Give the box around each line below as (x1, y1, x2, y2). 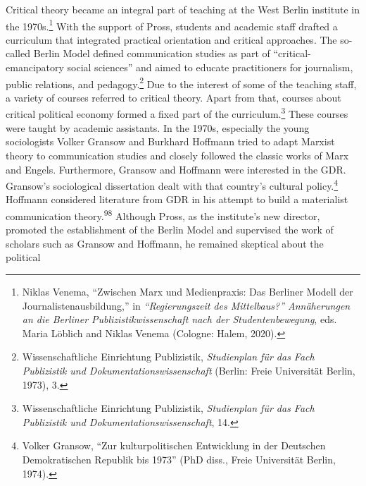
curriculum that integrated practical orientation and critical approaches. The (6, 32, 337, 47)
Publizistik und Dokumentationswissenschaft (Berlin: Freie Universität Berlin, (22, 363, 355, 377)
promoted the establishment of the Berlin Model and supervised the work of (6, 222, 334, 237)
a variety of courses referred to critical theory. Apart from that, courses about (6, 90, 341, 104)
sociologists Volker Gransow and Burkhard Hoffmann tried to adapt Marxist (6, 134, 335, 149)
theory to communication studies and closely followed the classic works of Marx (6, 147, 349, 162)
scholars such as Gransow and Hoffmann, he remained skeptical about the (6, 236, 324, 250)
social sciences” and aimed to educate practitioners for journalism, (67, 60, 353, 75)
